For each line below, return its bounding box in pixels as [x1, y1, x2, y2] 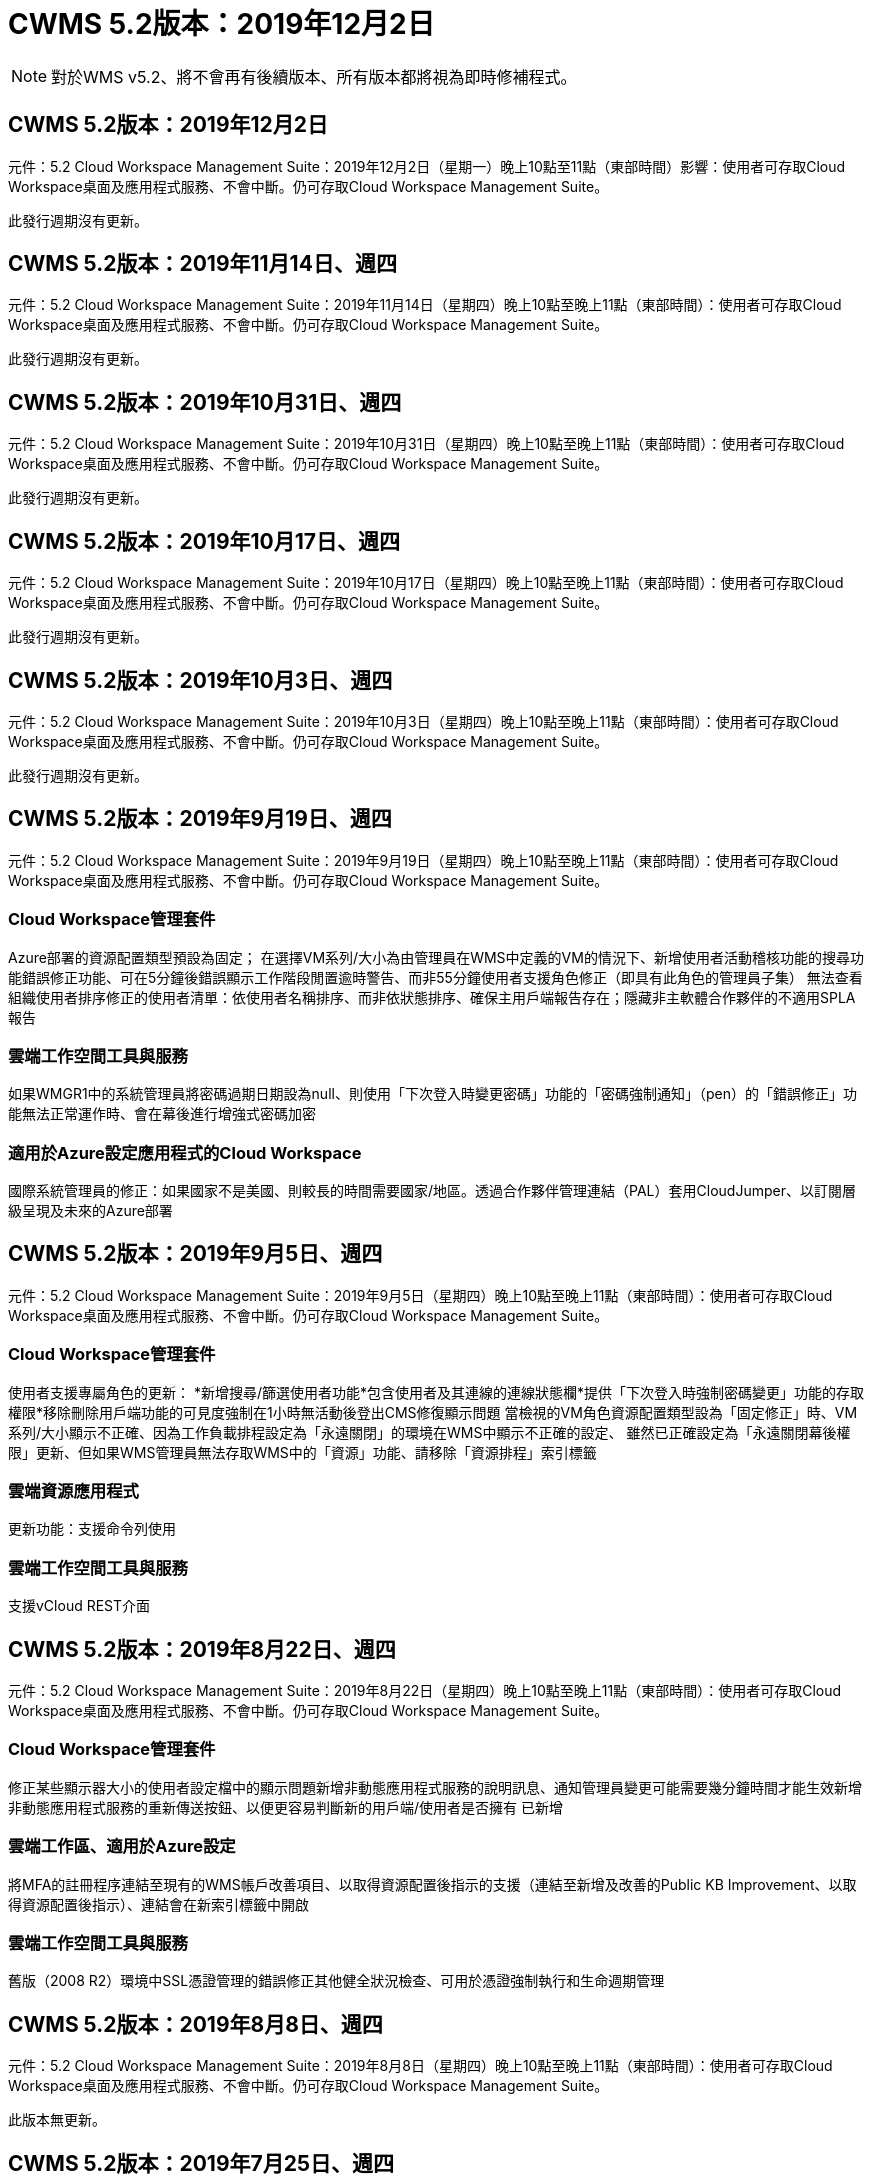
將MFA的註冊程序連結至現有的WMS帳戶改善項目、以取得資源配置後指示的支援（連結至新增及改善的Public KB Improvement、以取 [8, 1875, 857, 1893]
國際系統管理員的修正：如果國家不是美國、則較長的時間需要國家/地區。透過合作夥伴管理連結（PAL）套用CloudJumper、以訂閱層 [8, 1182, 856, 1200]
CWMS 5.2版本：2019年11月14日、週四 [8, 251, 397, 277]
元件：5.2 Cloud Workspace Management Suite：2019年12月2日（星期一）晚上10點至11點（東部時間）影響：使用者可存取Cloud [8, 157, 846, 175]
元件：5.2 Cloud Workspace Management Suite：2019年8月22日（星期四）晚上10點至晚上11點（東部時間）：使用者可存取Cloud [8, 1682, 842, 1699]
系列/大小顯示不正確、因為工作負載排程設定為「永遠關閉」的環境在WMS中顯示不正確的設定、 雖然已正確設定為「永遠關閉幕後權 [8, 1423, 851, 1441]
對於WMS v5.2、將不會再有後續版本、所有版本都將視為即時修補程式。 [51, 66, 577, 87]
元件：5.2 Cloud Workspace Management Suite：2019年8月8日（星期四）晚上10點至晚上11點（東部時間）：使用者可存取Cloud [8, 2057, 833, 2075]
